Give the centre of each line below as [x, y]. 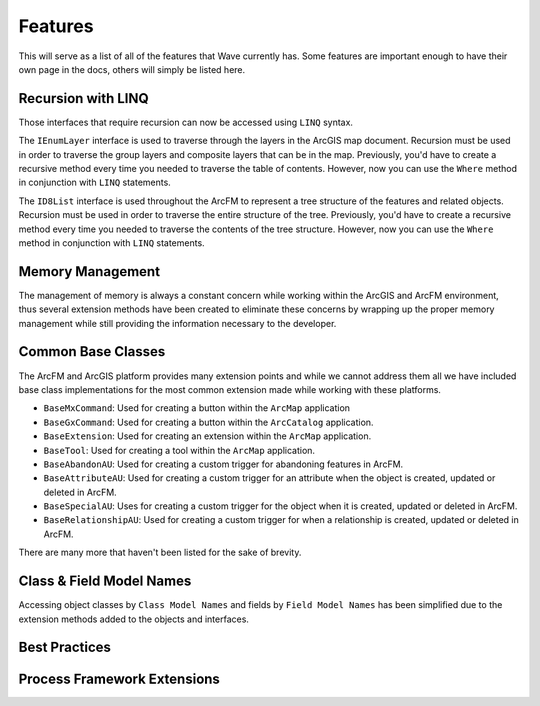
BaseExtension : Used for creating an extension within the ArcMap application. [207, 436]
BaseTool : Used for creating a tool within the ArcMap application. [179, 450]
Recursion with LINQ [83, 98]
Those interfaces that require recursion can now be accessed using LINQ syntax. [186, 122]
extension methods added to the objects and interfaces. [134, 619]
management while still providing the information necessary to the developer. [177, 323]
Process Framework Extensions [119, 679]
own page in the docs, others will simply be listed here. [132, 69]
